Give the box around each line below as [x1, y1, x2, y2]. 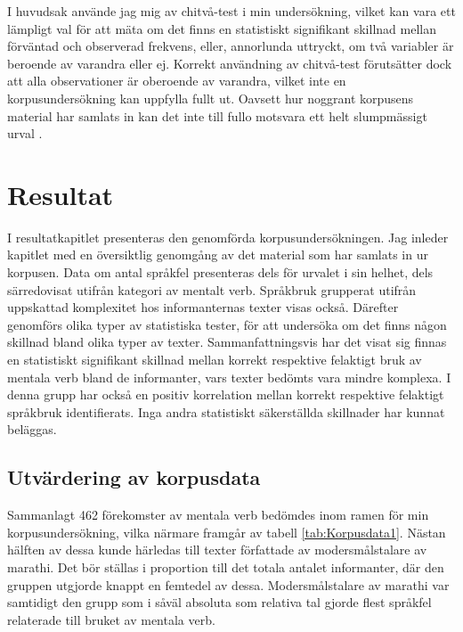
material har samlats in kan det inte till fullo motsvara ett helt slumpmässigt [7, 106, 427, 125]
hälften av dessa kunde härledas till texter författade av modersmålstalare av [7, 540, 427, 559]
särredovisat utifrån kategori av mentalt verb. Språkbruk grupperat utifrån [7, 280, 417, 299]
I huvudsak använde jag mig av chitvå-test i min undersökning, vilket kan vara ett [7, 2, 456, 20]
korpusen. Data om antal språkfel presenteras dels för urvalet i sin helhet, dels [7, 263, 434, 282]
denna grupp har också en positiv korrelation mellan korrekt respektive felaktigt [7, 385, 444, 404]
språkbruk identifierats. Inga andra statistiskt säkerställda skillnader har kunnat [7, 402, 445, 421]
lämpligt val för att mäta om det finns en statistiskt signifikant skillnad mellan [7, 19, 436, 37]
